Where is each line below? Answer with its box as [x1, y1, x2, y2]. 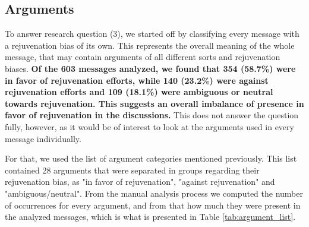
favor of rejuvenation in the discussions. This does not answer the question [5, 109, 299, 121]
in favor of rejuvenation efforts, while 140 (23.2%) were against [5, 74, 269, 86]
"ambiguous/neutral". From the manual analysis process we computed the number [5, 187, 303, 199]
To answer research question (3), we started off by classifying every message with [5, 27, 299, 40]
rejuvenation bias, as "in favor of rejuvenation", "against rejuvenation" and [5, 175, 275, 188]
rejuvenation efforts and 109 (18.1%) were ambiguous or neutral [5, 86, 273, 98]
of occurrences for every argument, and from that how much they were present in [5, 198, 301, 211]
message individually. [5, 132, 81, 144]
